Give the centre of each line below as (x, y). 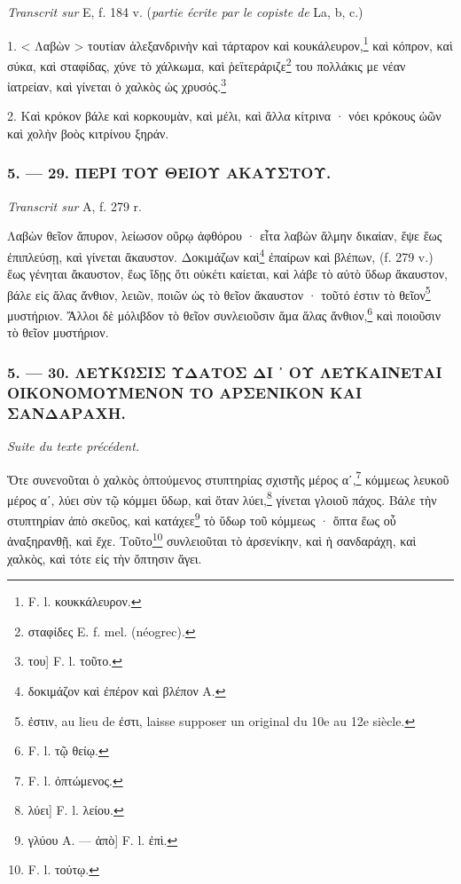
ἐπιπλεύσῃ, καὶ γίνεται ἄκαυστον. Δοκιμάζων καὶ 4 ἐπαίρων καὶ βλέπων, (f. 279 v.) (220, 255)
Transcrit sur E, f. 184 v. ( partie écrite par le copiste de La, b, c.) (185, 12)
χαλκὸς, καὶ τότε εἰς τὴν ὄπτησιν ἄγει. (105, 558)
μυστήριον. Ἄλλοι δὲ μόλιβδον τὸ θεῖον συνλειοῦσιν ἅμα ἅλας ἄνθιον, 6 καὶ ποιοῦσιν (224, 314)
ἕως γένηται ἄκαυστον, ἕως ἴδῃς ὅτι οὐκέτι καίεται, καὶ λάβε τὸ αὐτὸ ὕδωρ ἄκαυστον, (227, 274)
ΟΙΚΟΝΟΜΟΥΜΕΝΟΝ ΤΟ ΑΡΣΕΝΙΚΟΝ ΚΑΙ (185, 392)
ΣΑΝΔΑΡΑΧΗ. (66, 412)
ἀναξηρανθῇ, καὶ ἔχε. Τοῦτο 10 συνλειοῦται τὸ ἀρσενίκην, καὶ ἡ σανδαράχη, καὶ (212, 539)
